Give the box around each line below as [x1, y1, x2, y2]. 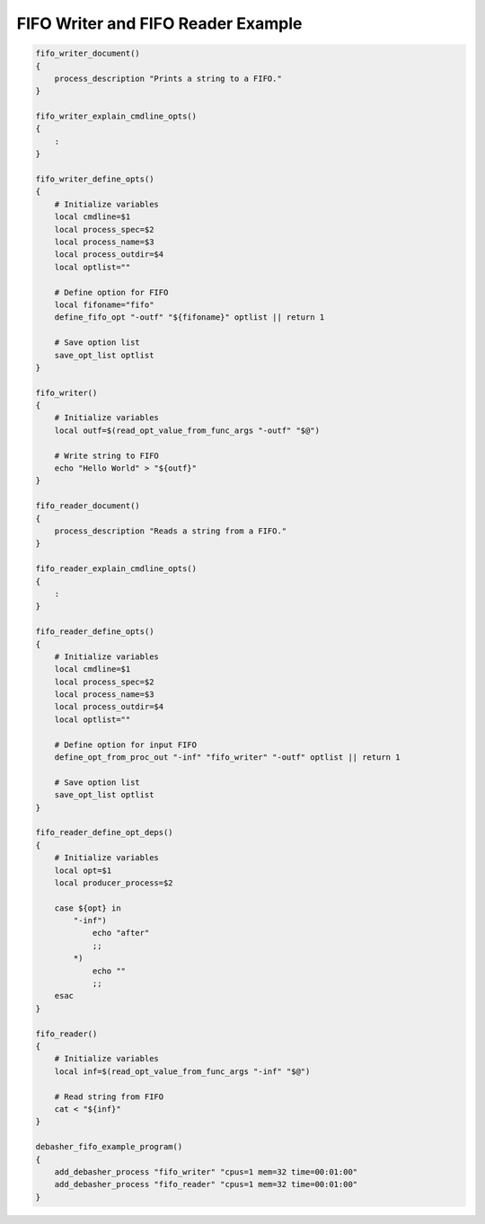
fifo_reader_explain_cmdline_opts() [35, 564, 198, 574]
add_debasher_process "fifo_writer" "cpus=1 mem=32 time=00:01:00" [54, 1167, 358, 1176]
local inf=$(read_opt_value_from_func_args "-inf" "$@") [54, 1066, 311, 1077]
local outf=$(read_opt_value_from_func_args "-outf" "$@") [54, 425, 321, 436]
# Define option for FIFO [54, 287, 169, 297]
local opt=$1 [54, 865, 112, 876]
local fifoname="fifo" [54, 299, 154, 310]
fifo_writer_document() [35, 48, 141, 58]
